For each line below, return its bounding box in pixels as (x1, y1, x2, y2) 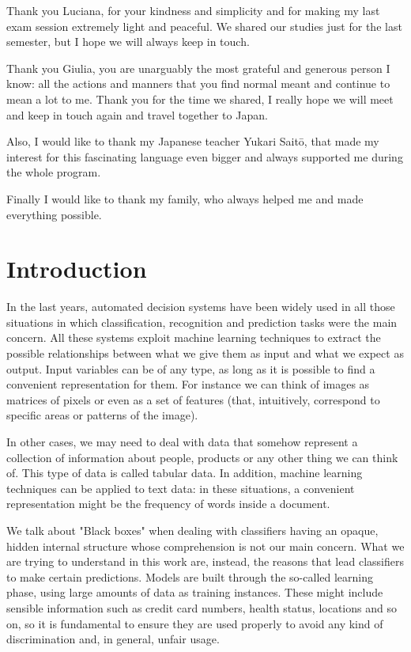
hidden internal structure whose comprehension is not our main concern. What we (6, 537, 405, 554)
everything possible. (6, 206, 102, 222)
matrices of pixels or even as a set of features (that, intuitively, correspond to (6, 391, 380, 407)
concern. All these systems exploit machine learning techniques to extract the (6, 329, 381, 346)
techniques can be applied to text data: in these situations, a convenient (6, 480, 355, 496)
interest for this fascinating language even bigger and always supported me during (6, 148, 403, 165)
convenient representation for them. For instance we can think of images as (6, 376, 370, 392)
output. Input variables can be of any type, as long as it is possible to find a (6, 360, 375, 377)
